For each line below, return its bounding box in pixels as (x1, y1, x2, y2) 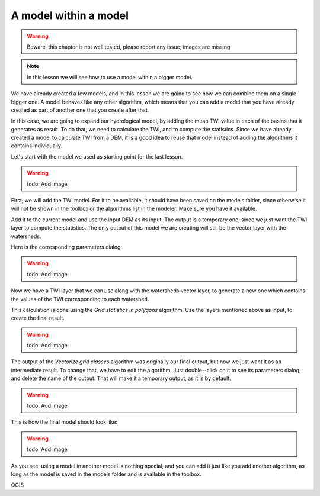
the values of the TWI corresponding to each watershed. (11, 295, 149, 302)
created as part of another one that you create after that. (11, 107, 149, 114)
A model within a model (11, 9, 129, 22)
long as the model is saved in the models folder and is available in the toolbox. (11, 471, 201, 478)
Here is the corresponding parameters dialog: (11, 243, 123, 250)
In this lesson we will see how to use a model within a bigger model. (27, 73, 193, 80)
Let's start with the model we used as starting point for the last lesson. (11, 153, 183, 160)
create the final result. (11, 314, 65, 322)
